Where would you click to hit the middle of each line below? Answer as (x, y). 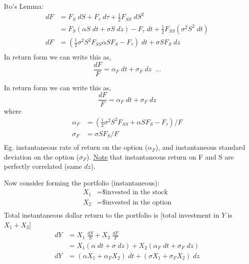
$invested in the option (137, 202)
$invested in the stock (135, 193)
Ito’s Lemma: (24, 6)
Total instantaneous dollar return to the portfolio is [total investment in (112, 215)
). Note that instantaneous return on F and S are (160, 156)
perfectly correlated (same (43, 166)
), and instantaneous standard (200, 147)
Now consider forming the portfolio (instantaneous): (82, 182)
